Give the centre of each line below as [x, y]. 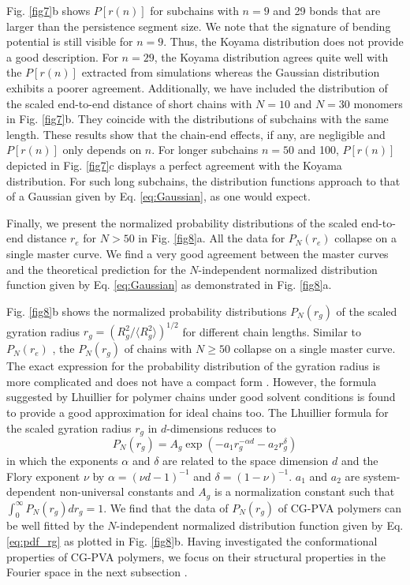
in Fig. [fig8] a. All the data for [212, 238]
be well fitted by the [55, 525]
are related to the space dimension [246, 461]
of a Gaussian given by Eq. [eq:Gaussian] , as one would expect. [158, 196]
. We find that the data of [166, 507]
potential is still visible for [70, 41]
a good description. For [62, 56]
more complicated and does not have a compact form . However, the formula [192, 381]
